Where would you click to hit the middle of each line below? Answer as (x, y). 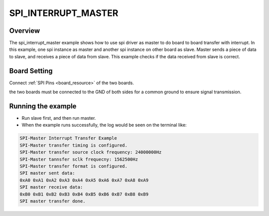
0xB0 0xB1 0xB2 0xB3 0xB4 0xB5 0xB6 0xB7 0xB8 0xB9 (84, 194)
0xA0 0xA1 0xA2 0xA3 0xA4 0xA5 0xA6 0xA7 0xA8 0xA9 (84, 180)
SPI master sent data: (47, 173)
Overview (25, 31)
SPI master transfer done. (53, 201)
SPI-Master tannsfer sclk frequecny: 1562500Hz (79, 159)
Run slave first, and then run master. (59, 118)
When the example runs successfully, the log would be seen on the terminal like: (104, 125)
